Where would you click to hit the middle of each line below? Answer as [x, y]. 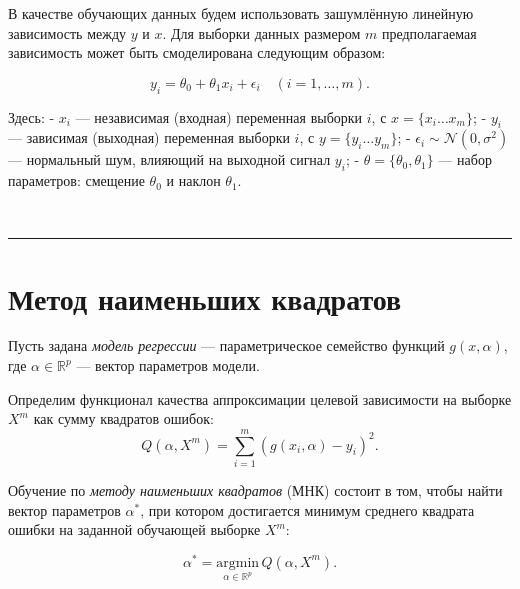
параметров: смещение [76, 180]
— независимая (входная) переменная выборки [219, 116]
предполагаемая [429, 32]
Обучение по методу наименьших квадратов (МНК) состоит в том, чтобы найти [255, 489]
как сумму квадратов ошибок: [123, 418]
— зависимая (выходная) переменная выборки [149, 137]
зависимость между [67, 32]
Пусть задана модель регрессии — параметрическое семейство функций [226, 345]
